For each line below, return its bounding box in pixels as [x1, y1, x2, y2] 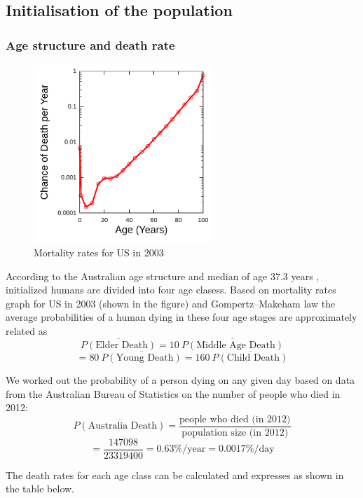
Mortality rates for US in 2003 [34, 244, 164, 259]
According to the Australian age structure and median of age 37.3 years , [6, 268, 320, 283]
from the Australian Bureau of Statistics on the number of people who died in [6, 386, 341, 401]
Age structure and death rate [6, 36, 175, 53]
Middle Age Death [196, 340, 275, 350]
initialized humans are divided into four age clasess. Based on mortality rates [6, 282, 336, 297]
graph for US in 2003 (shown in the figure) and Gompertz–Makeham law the [6, 296, 336, 310]
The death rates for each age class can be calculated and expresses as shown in [6, 467, 344, 482]
